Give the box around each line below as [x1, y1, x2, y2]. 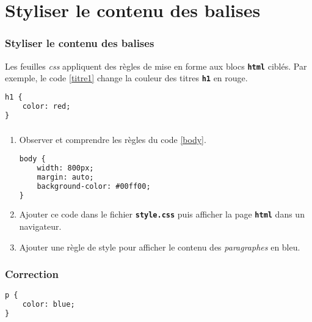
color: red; [22, 101, 71, 111]
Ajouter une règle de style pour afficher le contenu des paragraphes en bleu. [19, 240, 300, 253]
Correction [5, 266, 59, 282]
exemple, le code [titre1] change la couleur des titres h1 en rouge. [5, 71, 248, 84]
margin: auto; [37, 172, 94, 181]
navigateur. [19, 220, 62, 233]
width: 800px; [37, 163, 94, 172]
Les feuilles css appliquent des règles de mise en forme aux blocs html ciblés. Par [5, 59, 307, 72]
